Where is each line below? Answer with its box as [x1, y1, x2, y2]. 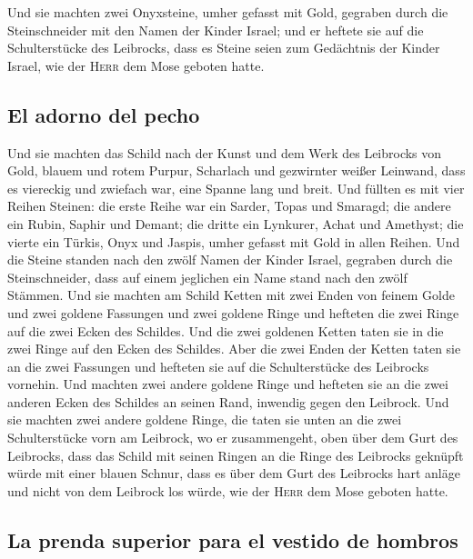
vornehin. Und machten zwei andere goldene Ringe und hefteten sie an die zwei [7, 374, 448, 394]
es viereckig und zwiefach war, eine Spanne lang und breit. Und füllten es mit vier [7, 178, 465, 197]
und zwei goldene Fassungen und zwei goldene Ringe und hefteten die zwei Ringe [7, 303, 459, 322]
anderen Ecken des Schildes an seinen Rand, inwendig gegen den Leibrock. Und [7, 392, 449, 411]
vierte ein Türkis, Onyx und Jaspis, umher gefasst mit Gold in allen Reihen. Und [7, 232, 460, 251]
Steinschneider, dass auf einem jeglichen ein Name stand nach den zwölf [7, 267, 408, 286]
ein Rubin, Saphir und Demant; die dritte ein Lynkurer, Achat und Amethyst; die [7, 214, 464, 233]
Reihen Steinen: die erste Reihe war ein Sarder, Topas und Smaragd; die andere [7, 196, 451, 215]
